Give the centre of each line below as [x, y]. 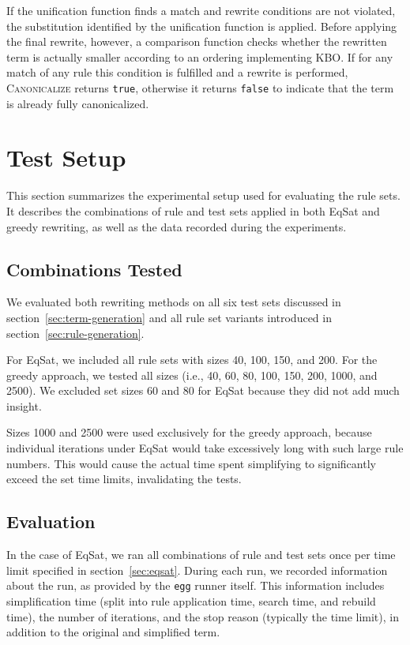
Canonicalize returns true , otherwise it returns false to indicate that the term [200, 87]
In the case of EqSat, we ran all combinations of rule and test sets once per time [201, 555]
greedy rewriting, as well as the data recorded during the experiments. [177, 226]
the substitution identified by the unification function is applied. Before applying [202, 26]
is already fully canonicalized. [78, 103]
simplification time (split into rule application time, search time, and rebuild [191, 600]
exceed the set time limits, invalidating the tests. [124, 479]
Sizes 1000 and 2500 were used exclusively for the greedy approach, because [189, 432]
